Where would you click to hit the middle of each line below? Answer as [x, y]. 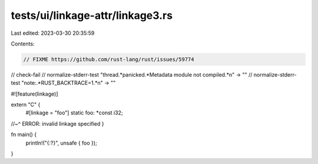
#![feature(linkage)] [34, 94]
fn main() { [24, 135]
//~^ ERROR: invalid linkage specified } [57, 123]
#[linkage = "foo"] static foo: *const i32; [74, 113]
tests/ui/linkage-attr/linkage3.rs [92, 15]
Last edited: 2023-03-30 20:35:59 [53, 33]
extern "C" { [26, 105]
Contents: [23, 44]
